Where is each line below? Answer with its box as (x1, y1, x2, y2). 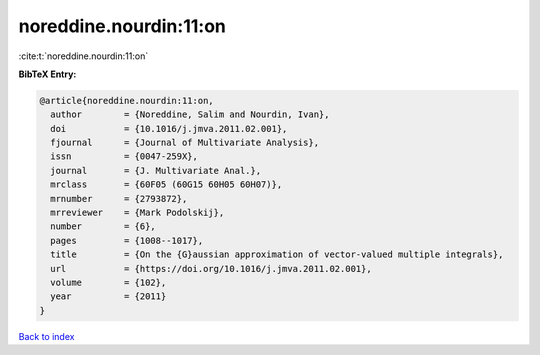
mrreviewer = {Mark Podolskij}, (50, 207, 225, 219)
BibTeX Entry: (18, 68, 77, 80)
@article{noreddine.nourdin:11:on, (39, 95, 214, 106)
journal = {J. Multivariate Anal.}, (50, 165, 262, 176)
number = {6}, (50, 221, 157, 232)
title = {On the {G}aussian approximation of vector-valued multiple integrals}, (50, 249, 504, 260)
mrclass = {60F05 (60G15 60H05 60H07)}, (50, 179, 283, 190)
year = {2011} (50, 291, 167, 302)
